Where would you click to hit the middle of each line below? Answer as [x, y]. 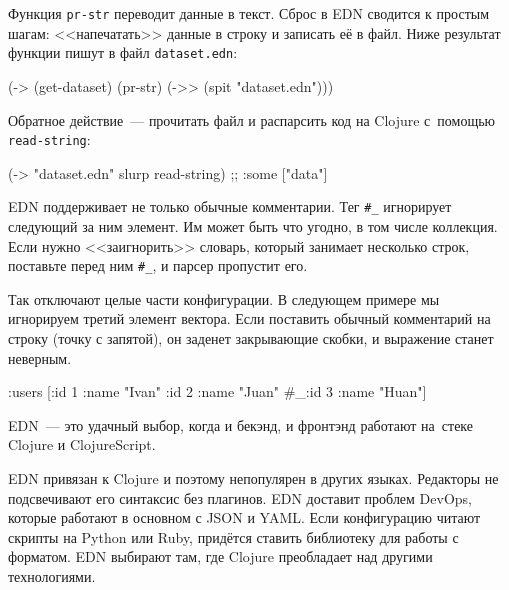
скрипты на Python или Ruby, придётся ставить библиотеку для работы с [233, 536]
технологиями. [52, 575]
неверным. [40, 357]
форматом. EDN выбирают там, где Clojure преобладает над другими [220, 556]
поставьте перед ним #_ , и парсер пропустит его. [158, 265]
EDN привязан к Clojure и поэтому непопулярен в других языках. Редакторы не [253, 478]
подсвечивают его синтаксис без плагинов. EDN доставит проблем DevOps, [240, 497]
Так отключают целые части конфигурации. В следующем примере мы [224, 298]
